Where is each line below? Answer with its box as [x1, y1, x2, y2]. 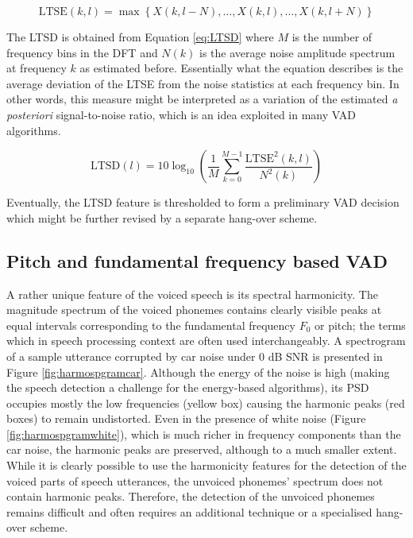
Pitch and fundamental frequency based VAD [6, 248, 388, 273]
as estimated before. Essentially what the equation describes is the [79, 60, 403, 76]
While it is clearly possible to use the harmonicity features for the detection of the [6, 457, 407, 474]
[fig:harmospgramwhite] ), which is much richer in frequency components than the [6, 425, 401, 442]
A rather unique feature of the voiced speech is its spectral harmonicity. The [6, 285, 378, 302]
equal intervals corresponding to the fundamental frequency [6, 316, 295, 333]
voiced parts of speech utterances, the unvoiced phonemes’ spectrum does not [6, 472, 384, 489]
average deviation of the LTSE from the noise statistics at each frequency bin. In [6, 75, 399, 91]
